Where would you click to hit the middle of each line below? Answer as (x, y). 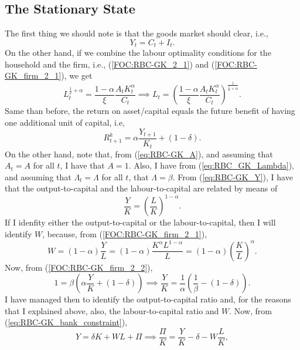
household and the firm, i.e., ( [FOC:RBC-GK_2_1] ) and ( (110, 64)
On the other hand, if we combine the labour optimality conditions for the (138, 53)
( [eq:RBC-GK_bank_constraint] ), (66, 322)
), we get (77, 75)
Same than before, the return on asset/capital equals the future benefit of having (150, 111)
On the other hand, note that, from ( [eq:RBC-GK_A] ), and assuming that (139, 154)
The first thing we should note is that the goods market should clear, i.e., (137, 33)
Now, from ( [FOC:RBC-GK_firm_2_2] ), (79, 267)
